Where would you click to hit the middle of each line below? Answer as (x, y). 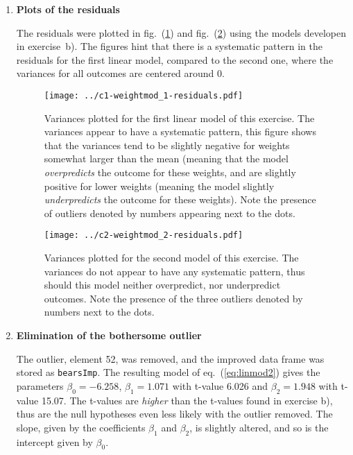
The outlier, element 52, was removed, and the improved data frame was (170, 358)
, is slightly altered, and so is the (259, 427)
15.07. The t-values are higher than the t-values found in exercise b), (187, 400)
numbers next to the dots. (99, 312)
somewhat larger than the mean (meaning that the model (166, 158)
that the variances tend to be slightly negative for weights (167, 145)
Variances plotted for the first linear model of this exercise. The (179, 118)
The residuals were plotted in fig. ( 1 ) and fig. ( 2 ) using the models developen (181, 32)
